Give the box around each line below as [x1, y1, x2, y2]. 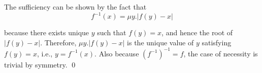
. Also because [94, 48, 139, 58]
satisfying [202, 37, 232, 47]
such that [97, 27, 126, 38]
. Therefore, [40, 37, 77, 47]
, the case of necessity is [183, 48, 258, 58]
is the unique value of [127, 37, 194, 47]
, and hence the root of [161, 27, 233, 38]
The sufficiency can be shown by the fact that [4, 2, 147, 12]
